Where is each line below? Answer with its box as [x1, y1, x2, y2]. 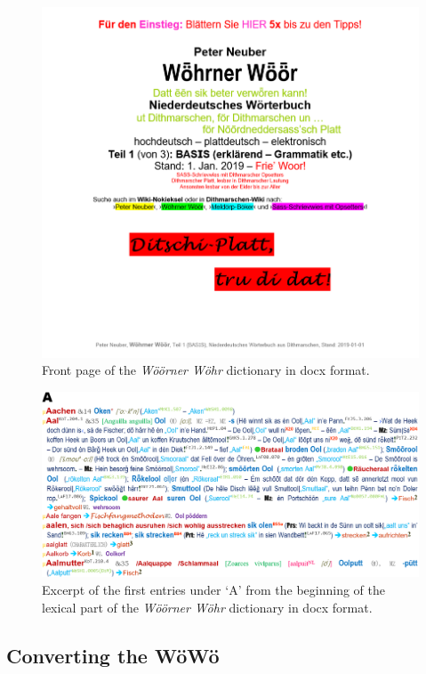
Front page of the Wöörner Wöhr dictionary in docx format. [42, 361, 370, 379]
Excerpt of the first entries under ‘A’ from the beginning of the [42, 580, 385, 598]
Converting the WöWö [6, 641, 220, 669]
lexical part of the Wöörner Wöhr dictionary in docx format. [42, 597, 373, 616]
